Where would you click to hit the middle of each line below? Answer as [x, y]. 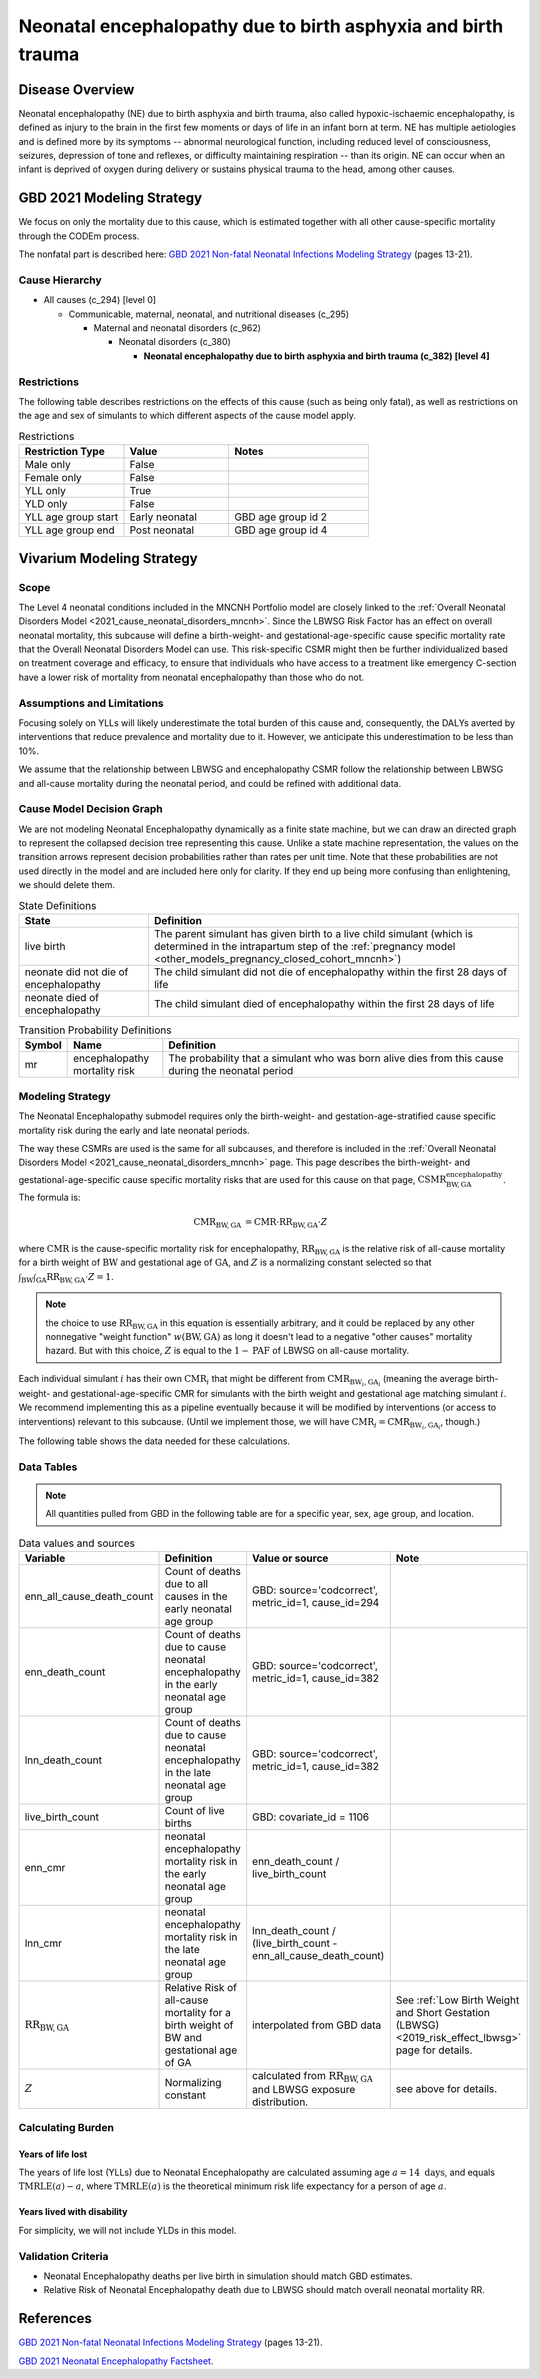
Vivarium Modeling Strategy [108, 558]
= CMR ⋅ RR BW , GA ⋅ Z [286, 1223]
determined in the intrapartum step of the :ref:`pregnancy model [304, 946]
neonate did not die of [76, 972]
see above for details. [446, 2089]
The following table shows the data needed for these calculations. [154, 1441]
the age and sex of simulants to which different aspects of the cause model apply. [187, 416]
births [178, 1823]
